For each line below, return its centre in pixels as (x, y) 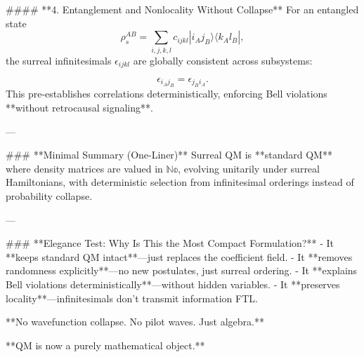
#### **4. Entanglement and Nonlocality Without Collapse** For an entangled (182, 9)
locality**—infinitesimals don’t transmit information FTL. (132, 298)
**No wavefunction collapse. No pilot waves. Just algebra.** (135, 322)
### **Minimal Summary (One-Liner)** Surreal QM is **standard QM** (169, 155)
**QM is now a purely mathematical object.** (105, 345)
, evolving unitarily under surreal (249, 168)
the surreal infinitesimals (59, 60)
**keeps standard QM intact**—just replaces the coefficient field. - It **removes (179, 256)
